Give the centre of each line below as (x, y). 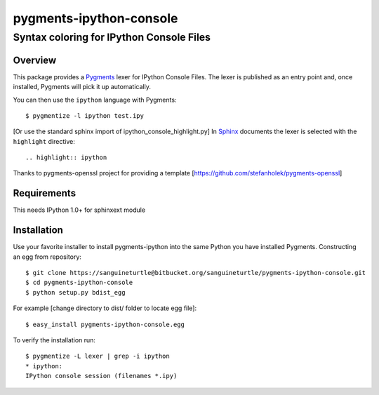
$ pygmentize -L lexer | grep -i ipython (98, 356)
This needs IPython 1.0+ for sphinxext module (79, 210)
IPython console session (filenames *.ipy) (101, 376)
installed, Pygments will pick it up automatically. (82, 87)
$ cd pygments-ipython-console (79, 283)
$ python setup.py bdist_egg (75, 292)
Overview (35, 60)
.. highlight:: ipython (66, 158)
